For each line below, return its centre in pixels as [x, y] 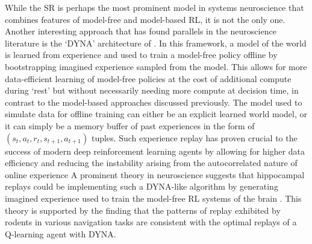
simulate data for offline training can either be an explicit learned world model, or [156, 114]
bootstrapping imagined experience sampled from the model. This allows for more [156, 66]
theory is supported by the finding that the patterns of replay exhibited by [143, 210]
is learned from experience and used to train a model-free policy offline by [141, 55]
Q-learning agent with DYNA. [61, 233]
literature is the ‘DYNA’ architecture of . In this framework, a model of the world [156, 43]
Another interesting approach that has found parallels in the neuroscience [141, 31]
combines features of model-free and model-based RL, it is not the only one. [145, 19]
